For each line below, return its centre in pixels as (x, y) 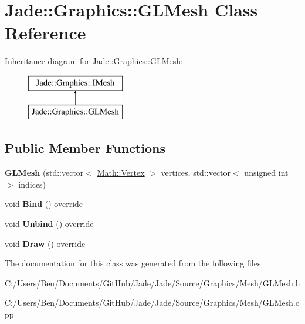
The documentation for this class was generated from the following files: (134, 263)
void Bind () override (44, 204)
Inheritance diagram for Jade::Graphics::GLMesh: (94, 61)
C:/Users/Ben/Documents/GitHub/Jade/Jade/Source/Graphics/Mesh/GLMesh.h (152, 283)
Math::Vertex (121, 173)
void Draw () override (45, 243)
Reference (45, 33)
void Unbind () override (49, 224)
